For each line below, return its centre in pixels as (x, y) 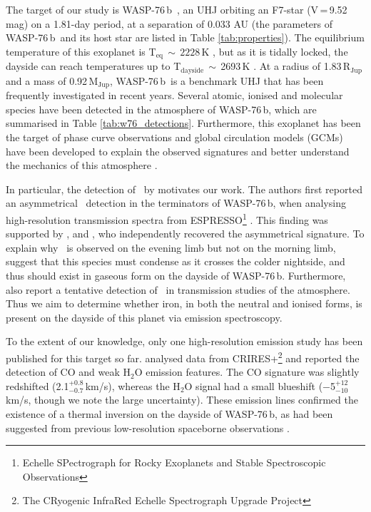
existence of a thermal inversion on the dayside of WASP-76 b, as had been (169, 413)
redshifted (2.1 (37, 385)
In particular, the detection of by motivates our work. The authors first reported (184, 189)
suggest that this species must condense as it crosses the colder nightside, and (176, 261)
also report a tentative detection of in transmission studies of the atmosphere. (178, 289)
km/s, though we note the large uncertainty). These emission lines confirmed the (182, 400)
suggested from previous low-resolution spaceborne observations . (148, 427)
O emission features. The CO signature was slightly (247, 372)
